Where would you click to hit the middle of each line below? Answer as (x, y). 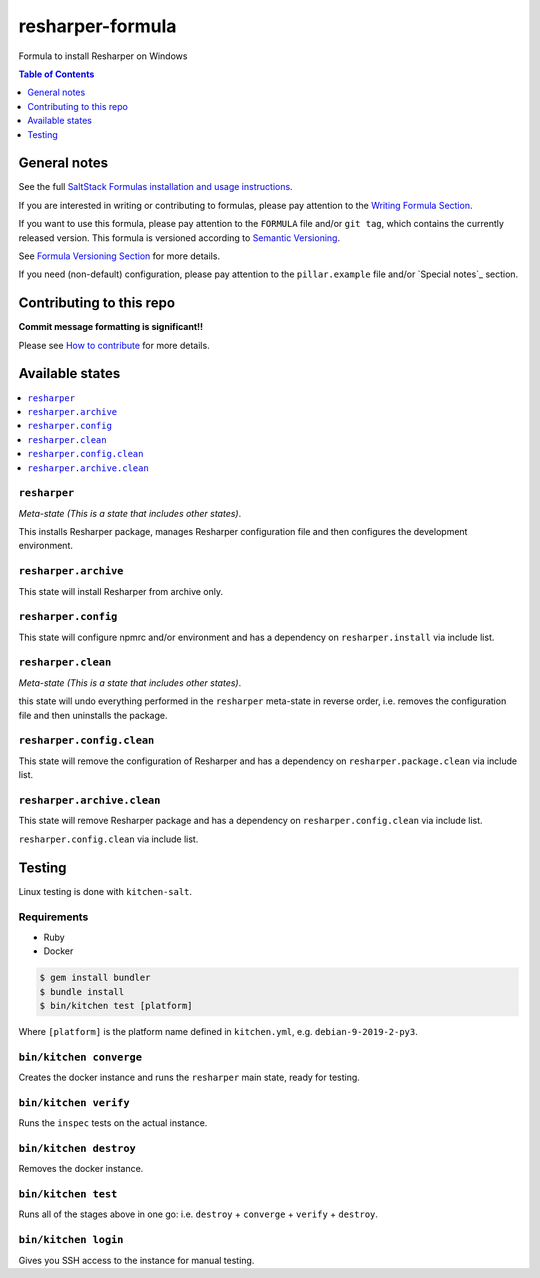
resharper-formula (97, 26)
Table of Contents (56, 74)
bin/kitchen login (71, 1240)
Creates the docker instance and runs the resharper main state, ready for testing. (189, 1077)
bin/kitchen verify (74, 1102)
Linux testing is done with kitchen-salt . (105, 891)
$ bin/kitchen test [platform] (116, 1005)
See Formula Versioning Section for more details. (119, 256)
